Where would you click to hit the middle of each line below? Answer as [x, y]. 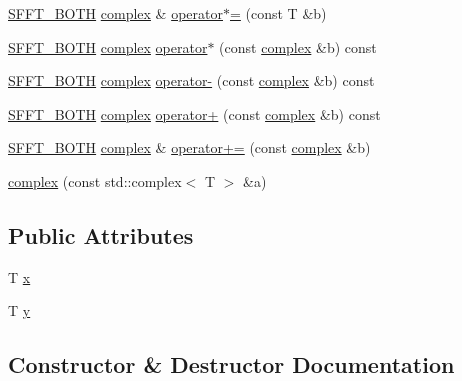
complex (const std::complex [95, 180]
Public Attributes [101, 234]
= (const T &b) [278, 13]
